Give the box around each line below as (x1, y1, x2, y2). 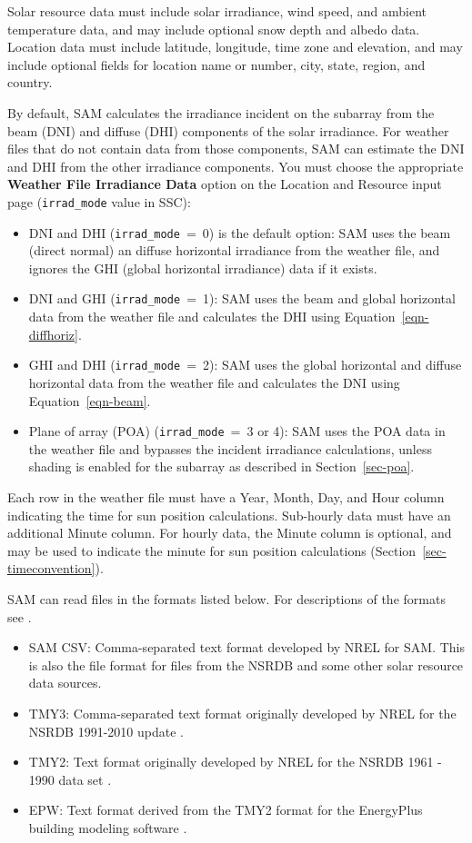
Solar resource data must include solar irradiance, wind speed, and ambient (7, 2, 427, 20)
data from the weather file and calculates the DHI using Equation (28, 307, 396, 326)
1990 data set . (28, 769, 112, 788)
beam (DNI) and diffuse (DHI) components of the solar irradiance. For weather (7, 121, 449, 140)
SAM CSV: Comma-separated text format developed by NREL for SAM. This (28, 638, 465, 657)
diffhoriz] (28, 324, 78, 343)
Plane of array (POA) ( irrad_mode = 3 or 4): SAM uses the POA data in (28, 421, 446, 441)
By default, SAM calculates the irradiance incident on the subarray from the (7, 103, 435, 122)
